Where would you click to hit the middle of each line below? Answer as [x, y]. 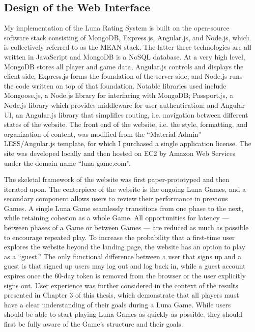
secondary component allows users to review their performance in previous [116, 198]
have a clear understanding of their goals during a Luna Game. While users [117, 304]
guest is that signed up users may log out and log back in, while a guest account [125, 266]
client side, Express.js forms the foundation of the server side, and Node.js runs [123, 76]
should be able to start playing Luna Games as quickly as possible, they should [123, 314]
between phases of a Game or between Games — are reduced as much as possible [126, 227]
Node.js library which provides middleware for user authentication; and [111, 105]
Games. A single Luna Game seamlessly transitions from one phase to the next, [124, 208]
